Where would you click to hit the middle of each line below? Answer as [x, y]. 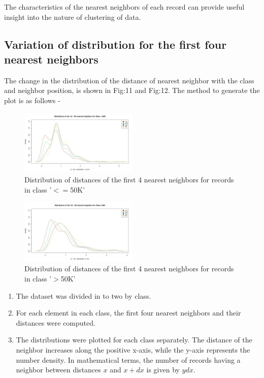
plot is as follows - [32, 100]
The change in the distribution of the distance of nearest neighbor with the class [129, 80]
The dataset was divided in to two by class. [84, 295]
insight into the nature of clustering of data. [73, 17]
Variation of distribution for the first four [115, 44]
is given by [163, 370]
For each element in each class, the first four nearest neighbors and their [128, 313]
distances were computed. [56, 322]
